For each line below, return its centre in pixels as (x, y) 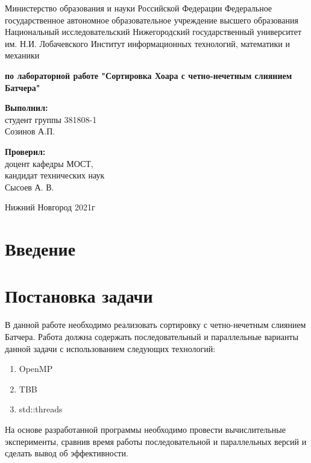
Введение (40, 249)
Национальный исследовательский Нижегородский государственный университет (153, 32)
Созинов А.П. (30, 131)
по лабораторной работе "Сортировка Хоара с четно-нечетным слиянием (149, 75)
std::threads (41, 409)
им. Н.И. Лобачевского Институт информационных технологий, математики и (147, 43)
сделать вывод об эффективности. (67, 453)
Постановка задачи (79, 296)
